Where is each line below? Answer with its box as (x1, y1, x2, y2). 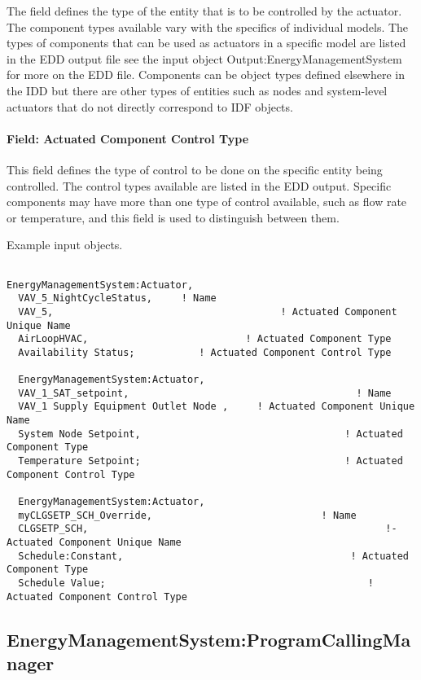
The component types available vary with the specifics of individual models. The (7, 18, 409, 35)
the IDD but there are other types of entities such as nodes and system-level (7, 81, 388, 99)
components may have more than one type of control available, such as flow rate (7, 193, 407, 210)
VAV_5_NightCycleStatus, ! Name (18, 292, 217, 305)
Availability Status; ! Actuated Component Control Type (18, 346, 392, 358)
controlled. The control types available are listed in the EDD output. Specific (7, 177, 392, 194)
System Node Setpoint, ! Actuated (18, 428, 403, 440)
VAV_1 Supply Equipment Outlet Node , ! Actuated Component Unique (18, 401, 415, 413)
